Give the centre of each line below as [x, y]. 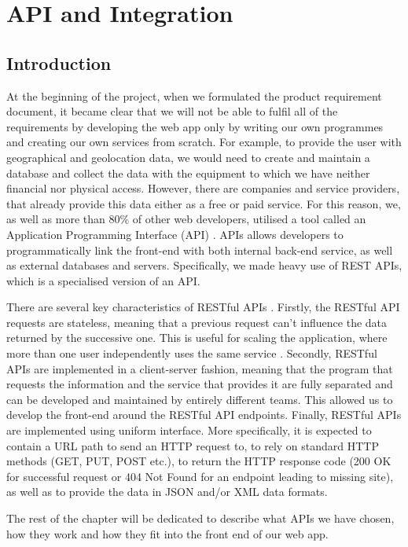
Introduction [59, 62]
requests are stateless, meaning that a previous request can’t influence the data [197, 322]
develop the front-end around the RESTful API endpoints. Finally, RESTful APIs [204, 415]
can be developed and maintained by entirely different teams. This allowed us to [200, 399]
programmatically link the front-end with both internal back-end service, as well [200, 250]
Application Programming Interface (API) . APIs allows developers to [175, 234]
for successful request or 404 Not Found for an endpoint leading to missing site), [200, 476]
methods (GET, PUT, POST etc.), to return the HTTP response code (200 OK [199, 461]
